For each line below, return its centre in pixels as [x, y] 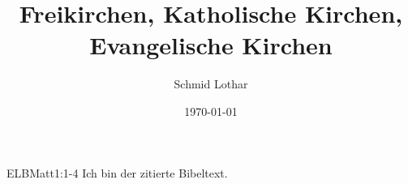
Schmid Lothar [211, 84]
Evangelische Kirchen [211, 45]
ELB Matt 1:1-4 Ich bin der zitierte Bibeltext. [117, 172]
